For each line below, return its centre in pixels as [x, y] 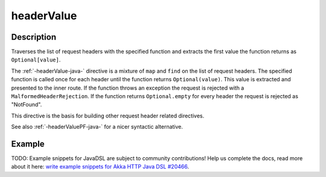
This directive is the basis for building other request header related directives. [108, 116]
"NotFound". [27, 105]
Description [34, 37]
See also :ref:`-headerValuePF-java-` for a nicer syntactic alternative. [97, 127]
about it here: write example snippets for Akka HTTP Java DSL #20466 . [100, 167]
